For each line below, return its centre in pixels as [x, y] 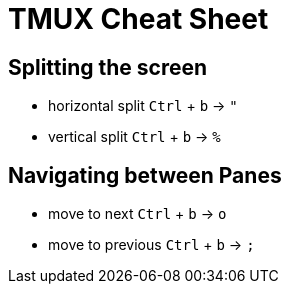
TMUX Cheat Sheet [138, 19]
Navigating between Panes [145, 175]
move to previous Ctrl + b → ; [151, 245]
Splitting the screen [108, 67]
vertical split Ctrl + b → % [134, 137]
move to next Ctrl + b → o [137, 214]
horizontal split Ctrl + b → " [143, 106]
